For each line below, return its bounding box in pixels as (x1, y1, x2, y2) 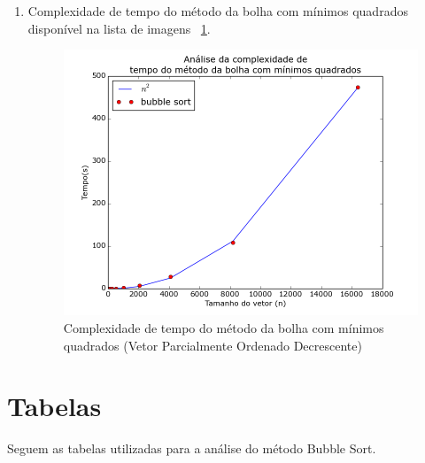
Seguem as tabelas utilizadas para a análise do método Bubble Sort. (7, 439, 376, 458)
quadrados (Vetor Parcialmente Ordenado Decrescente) (63, 336, 362, 354)
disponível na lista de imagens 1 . (27, 19, 211, 37)
